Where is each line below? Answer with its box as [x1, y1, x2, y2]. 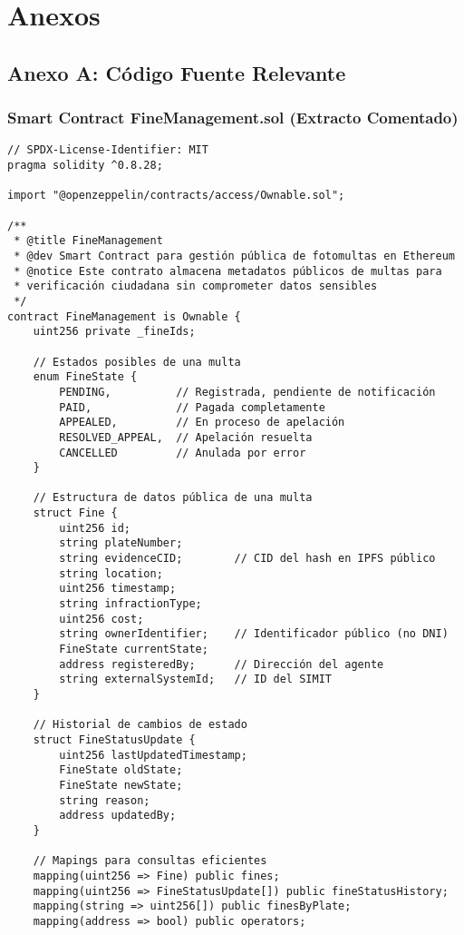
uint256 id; [59, 521, 131, 535]
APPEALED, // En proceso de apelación [59, 416, 345, 429]
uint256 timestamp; [59, 582, 177, 595]
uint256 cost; [59, 612, 144, 625]
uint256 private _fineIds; [33, 325, 196, 339]
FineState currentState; [59, 643, 208, 656]
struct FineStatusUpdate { [33, 733, 196, 746]
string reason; [59, 793, 150, 807]
